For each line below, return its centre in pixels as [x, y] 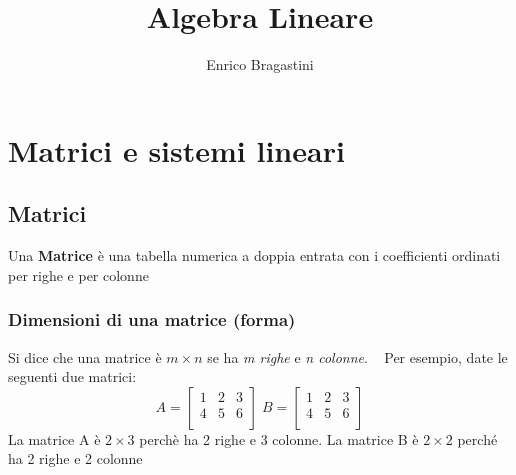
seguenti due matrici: [72, 376]
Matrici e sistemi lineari [176, 149]
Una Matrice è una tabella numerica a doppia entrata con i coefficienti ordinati [254, 255]
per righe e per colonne [78, 274]
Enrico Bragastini [260, 64]
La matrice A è [54, 438]
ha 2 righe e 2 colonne [75, 458]
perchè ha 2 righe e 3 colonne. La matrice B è [279, 438]
